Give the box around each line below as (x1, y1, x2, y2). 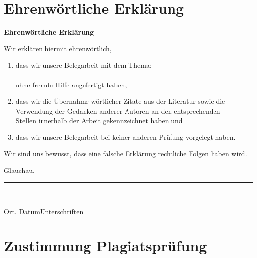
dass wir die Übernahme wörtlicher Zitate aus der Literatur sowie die (15, 96, 225, 106)
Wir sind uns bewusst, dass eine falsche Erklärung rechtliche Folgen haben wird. (4, 148, 247, 159)
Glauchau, (4, 165, 35, 175)
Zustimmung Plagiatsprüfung (4, 235, 207, 256)
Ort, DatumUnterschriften (4, 206, 84, 216)
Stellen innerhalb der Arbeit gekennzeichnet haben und (15, 115, 183, 126)
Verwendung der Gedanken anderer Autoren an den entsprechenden (15, 105, 220, 116)
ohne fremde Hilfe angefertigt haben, (15, 79, 127, 89)
